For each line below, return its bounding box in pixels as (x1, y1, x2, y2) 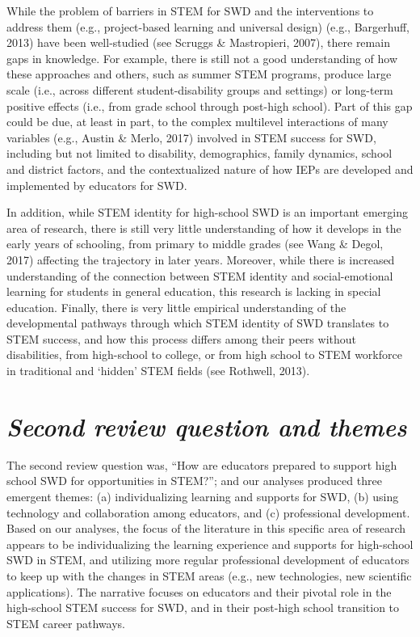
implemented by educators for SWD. (6, 176, 187, 193)
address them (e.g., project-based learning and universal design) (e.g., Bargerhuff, (6, 18, 409, 35)
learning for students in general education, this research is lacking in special (6, 283, 381, 300)
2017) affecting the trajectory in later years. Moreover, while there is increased (6, 251, 395, 268)
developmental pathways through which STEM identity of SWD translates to (6, 314, 389, 331)
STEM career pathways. (6, 614, 125, 631)
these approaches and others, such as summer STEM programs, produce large (6, 65, 392, 82)
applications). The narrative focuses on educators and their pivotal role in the (6, 583, 392, 600)
